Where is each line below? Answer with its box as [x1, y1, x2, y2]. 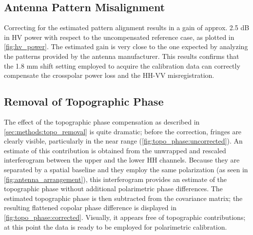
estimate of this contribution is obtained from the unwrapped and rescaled [4, 145, 226, 155]
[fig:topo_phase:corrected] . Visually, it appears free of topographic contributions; [4, 212, 246, 222]
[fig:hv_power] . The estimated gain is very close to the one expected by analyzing [4, 41, 248, 52]
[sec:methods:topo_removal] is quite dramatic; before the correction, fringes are [4, 126, 242, 136]
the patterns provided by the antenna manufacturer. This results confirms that [4, 51, 239, 61]
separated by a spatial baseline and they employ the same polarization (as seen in [4, 164, 248, 174]
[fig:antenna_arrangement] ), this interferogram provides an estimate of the [4, 174, 227, 184]
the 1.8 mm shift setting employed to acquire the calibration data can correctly [4, 60, 240, 71]
